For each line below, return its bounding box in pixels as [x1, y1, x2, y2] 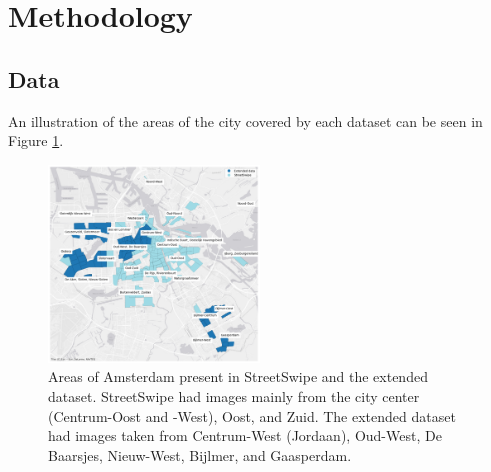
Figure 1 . [8, 130, 64, 151]
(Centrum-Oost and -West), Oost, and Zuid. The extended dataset [48, 405, 456, 426]
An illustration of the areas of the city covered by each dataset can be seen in [8, 110, 483, 131]
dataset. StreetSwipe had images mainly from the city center [48, 386, 420, 407]
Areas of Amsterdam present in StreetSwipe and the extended [48, 366, 428, 387]
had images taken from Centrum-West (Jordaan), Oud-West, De [48, 425, 442, 446]
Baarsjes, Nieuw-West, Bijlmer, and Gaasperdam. [48, 444, 352, 465]
